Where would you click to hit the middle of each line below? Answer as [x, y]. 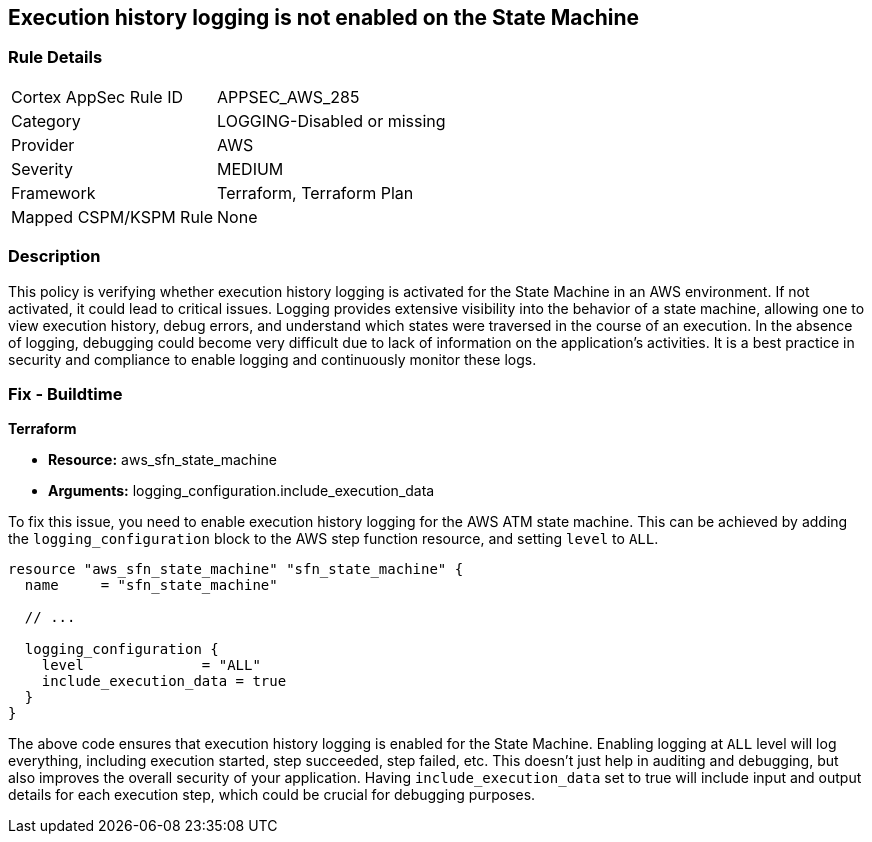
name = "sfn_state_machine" [151, 585]
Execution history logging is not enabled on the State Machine [324, 17]
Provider [43, 144]
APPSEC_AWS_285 [288, 96]
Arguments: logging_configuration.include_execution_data [241, 491]
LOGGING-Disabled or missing [331, 120]
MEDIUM [250, 168]
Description [54, 256]
